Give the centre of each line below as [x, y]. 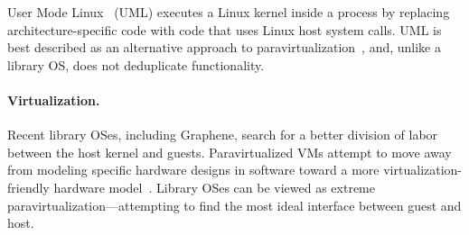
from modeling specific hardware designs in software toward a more [193, 170]
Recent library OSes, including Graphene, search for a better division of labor [223, 135]
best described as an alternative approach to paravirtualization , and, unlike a [224, 47]
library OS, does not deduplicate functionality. [136, 64]
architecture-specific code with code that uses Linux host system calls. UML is [225, 29]
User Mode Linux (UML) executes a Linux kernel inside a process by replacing [229, 12]
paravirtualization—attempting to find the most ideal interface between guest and [234, 205]
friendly [28, 187]
